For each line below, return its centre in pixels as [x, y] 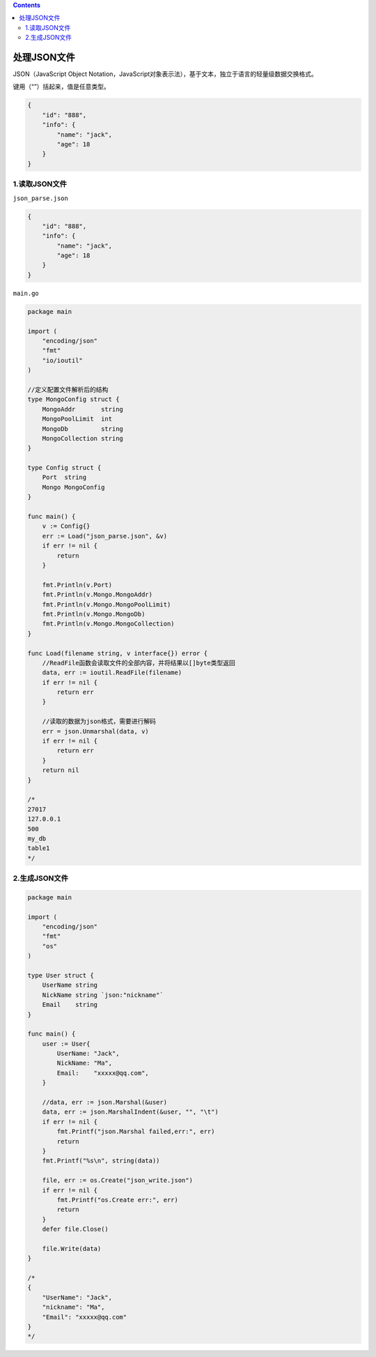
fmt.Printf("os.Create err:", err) [118, 1200]
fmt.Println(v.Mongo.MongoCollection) [108, 624]
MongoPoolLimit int [77, 419]
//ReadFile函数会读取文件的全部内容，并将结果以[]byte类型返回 [139, 663]
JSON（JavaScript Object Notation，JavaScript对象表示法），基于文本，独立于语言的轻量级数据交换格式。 [165, 74]
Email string [70, 1005]
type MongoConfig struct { [73, 400]
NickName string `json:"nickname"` [103, 995]
